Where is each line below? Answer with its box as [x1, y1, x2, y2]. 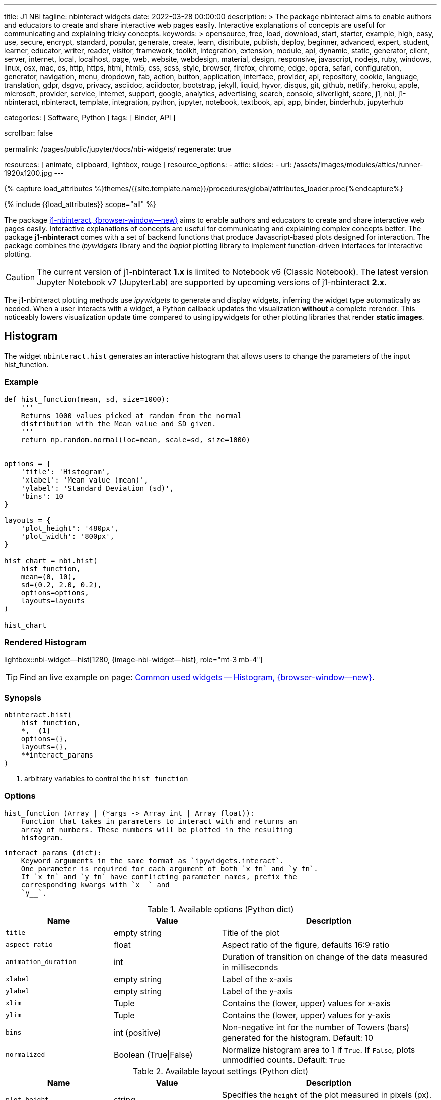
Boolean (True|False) [114, 1049, 193, 1060]
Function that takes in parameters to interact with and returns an [21, 817, 297, 826]
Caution [6, 272, 35, 282]
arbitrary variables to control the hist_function [24, 774, 188, 783]
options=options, [21, 588, 89, 597]
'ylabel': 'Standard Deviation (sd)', [21, 484, 174, 492]
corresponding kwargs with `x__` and [21, 880, 170, 889]
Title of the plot [222, 927, 280, 938]
